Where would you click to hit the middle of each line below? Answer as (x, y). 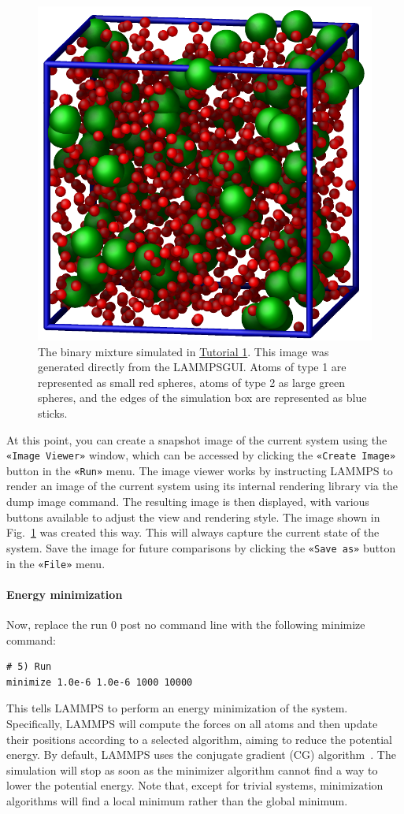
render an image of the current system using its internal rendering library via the (202, 486)
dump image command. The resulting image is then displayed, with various (188, 502)
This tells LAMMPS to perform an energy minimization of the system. (177, 708)
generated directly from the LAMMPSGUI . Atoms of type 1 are (192, 367)
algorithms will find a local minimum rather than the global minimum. (177, 800)
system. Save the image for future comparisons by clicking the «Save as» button (201, 547)
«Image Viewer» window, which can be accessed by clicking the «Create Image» (201, 455)
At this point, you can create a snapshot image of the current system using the (197, 439)
